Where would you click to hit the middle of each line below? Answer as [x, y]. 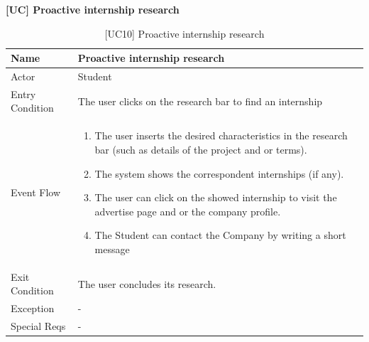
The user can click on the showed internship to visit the [216, 197]
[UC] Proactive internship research [93, 9]
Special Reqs [38, 326]
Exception [33, 308]
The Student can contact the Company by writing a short [220, 235]
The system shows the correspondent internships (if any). [219, 173]
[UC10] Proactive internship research [184, 33]
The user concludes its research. [147, 283]
